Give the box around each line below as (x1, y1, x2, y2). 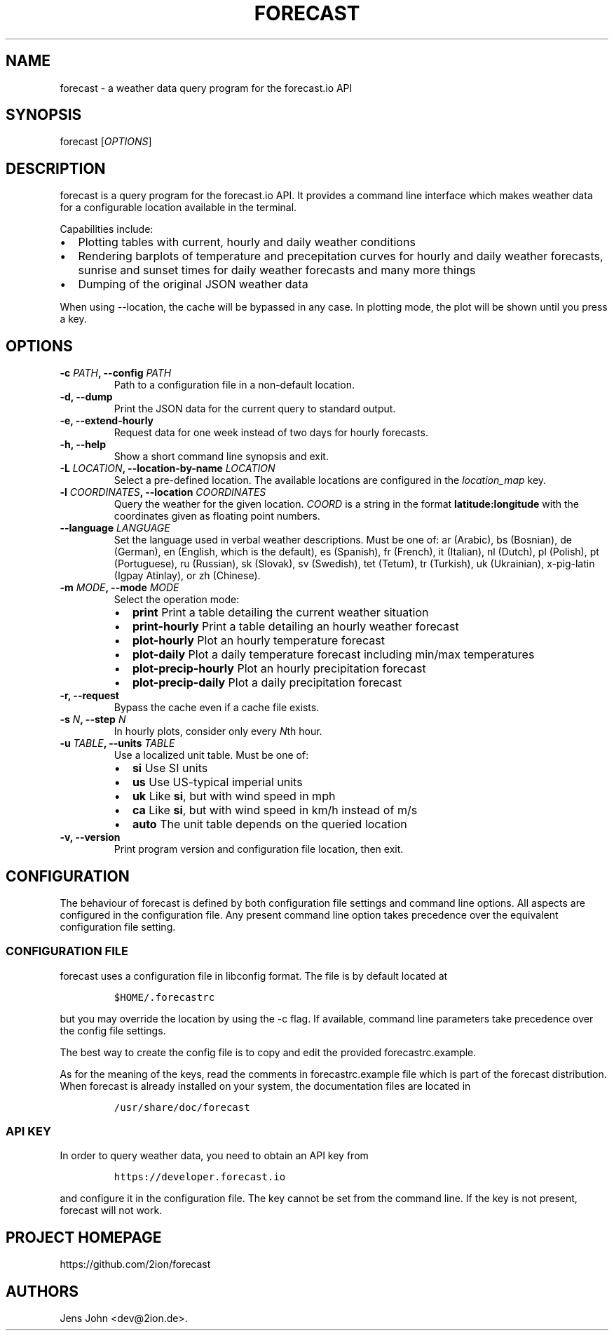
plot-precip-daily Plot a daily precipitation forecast (132, 675, 402, 690)
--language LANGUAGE (60, 522, 170, 534)
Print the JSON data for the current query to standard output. (114, 403, 396, 415)
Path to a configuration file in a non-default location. (114, 379, 355, 391)
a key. (60, 313, 87, 325)
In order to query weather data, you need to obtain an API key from (60, 1149, 369, 1162)
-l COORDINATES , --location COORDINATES (60, 486, 266, 499)
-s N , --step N (60, 713, 126, 726)
